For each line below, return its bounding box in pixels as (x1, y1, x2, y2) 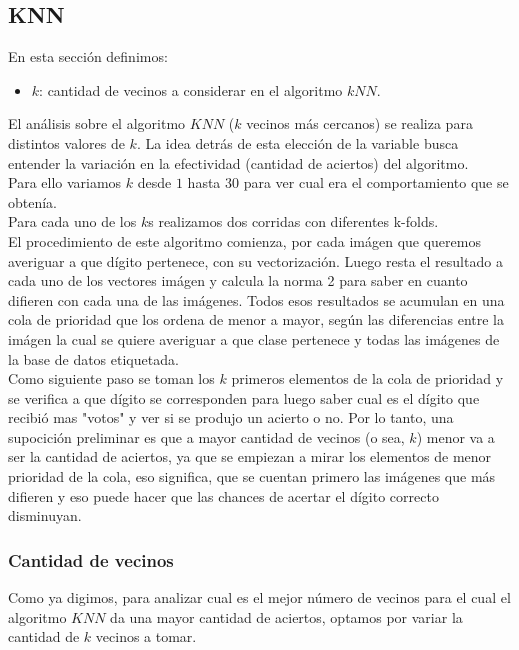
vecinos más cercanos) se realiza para (246, 113, 473, 134)
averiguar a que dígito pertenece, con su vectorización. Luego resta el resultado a (8, 250, 503, 271)
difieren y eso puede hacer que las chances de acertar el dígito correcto (8, 485, 439, 506)
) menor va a (416, 426, 495, 447)
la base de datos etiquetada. (8, 348, 179, 369)
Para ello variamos (8, 172, 122, 193)
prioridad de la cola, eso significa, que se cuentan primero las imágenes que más (8, 466, 496, 487)
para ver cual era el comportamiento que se (243, 172, 509, 193)
